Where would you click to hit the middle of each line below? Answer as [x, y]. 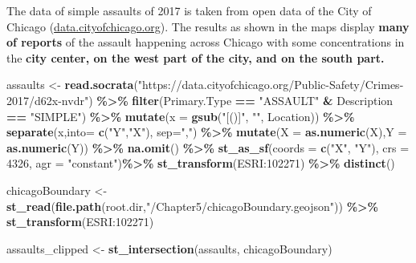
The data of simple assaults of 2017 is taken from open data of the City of [189, 10]
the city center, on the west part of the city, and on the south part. [196, 57]
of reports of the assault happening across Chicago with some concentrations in [206, 42]
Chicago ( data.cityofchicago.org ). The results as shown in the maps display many [208, 26]
